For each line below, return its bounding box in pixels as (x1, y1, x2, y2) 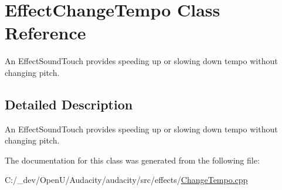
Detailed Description (5, 95, 133, 113)
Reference (5, 21, 86, 45)
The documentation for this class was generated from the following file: (5, 154, 260, 166)
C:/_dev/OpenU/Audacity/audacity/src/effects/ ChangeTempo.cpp (5, 174, 248, 186)
